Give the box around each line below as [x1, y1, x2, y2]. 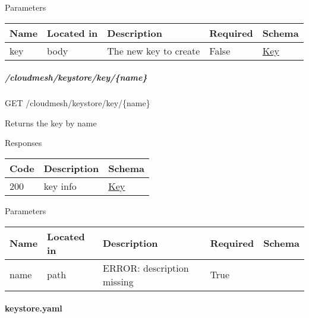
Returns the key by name [5, 116, 97, 129]
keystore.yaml [5, 302, 62, 314]
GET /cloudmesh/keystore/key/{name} [5, 97, 150, 109]
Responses [5, 136, 42, 149]
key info [43, 179, 77, 193]
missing [103, 274, 134, 288]
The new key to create [107, 43, 200, 58]
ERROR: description [103, 260, 189, 275]
